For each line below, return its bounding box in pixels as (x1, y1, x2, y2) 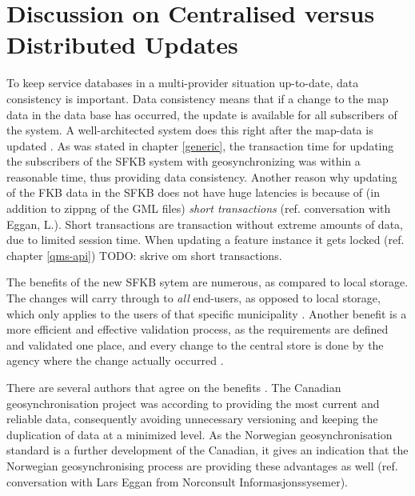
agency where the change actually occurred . (6, 352, 224, 369)
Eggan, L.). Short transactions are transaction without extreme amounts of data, (6, 215, 403, 232)
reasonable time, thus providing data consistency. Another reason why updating (6, 168, 397, 185)
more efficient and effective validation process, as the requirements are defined (6, 321, 389, 338)
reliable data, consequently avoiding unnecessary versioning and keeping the (6, 410, 378, 427)
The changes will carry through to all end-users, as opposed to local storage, (6, 290, 381, 306)
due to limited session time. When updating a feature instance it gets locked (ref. (6, 231, 405, 248)
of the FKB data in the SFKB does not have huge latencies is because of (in (6, 184, 380, 201)
